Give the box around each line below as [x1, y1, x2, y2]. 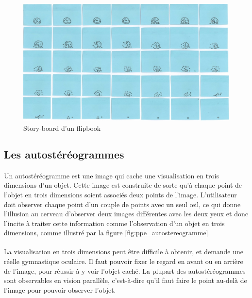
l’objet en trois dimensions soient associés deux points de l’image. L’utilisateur [4, 189, 237, 199]
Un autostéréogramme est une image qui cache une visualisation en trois [4, 170, 219, 180]
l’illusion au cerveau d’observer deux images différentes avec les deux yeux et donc [4, 209, 248, 219]
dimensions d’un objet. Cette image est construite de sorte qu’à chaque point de [4, 180, 242, 190]
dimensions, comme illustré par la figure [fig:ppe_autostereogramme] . [4, 228, 210, 238]
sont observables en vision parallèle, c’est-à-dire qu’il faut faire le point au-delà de [4, 275, 247, 285]
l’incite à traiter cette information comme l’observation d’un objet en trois [4, 218, 225, 228]
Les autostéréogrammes [4, 146, 124, 161]
